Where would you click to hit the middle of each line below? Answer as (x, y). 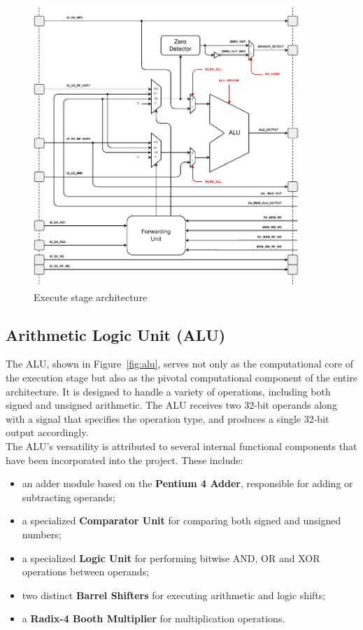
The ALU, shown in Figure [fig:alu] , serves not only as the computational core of (180, 364)
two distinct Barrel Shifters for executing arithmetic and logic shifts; (174, 595)
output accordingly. (47, 432)
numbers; (42, 534)
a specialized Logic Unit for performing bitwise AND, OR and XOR (171, 558)
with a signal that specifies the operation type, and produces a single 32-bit (168, 418)
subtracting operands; (69, 497)
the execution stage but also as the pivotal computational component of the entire (182, 377)
